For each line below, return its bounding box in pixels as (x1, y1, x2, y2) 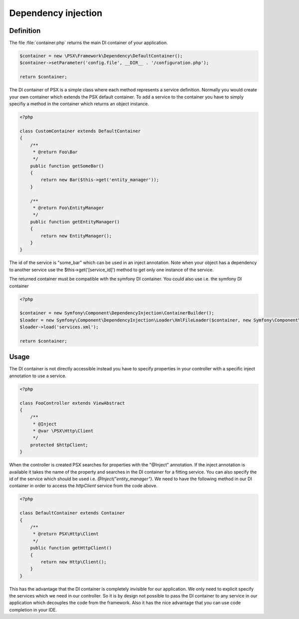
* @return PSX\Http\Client (32, 531, 99, 537)
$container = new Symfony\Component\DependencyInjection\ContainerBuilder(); (19, 310, 214, 316)
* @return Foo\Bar (32, 149, 78, 155)
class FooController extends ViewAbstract (19, 400, 125, 406)
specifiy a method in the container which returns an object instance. (9, 100, 149, 107)
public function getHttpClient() (30, 545, 112, 551)
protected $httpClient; (30, 442, 88, 448)
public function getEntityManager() (30, 219, 120, 225)
